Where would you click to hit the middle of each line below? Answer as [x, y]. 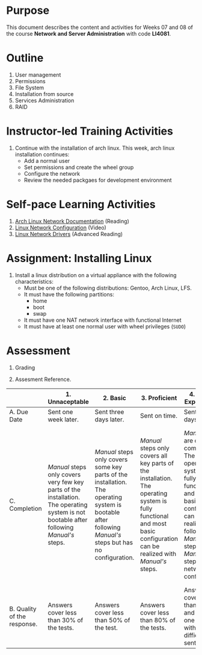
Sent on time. [159, 415]
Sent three [109, 412]
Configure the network [52, 173]
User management [38, 75]
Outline [25, 58]
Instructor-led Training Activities [90, 131]
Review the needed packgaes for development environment [98, 180]
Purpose [28, 11]
